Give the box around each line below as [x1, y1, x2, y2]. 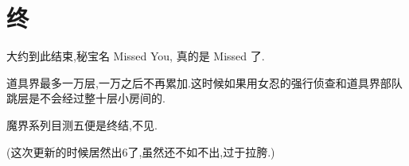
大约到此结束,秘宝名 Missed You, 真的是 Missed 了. [6, 48, 265, 64]
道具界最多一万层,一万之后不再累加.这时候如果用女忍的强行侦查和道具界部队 [6, 74, 403, 91]
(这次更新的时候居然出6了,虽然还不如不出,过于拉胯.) [6, 143, 275, 160]
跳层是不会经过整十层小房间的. [6, 90, 166, 106]
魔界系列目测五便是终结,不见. [6, 116, 158, 133]
